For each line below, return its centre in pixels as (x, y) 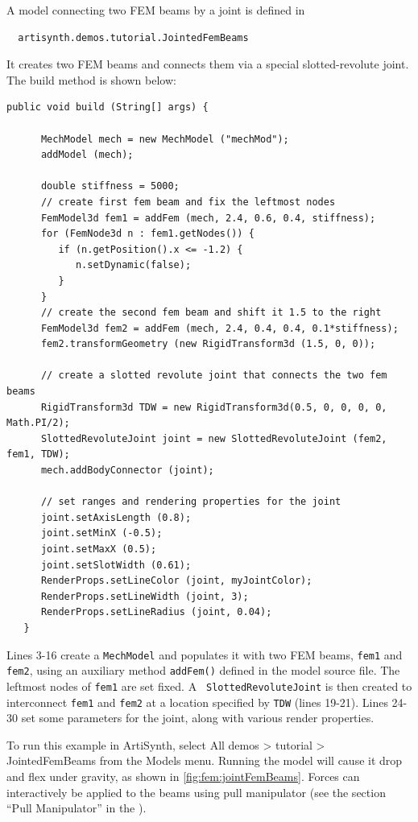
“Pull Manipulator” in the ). (77, 808)
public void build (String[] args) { (108, 107)
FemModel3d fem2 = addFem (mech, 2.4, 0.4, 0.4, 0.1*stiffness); (219, 328)
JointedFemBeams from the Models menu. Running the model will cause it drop (205, 760)
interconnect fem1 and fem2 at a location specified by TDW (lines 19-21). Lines (197, 702)
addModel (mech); (87, 155)
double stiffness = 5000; (110, 186)
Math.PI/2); (38, 423)
